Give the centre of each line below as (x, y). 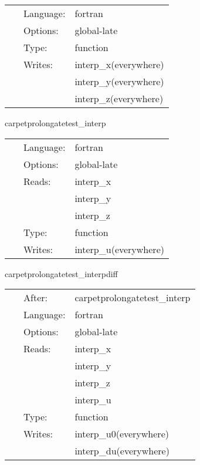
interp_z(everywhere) (119, 98)
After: (35, 298)
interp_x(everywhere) (119, 64)
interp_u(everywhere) (119, 249)
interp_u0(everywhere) (122, 434)
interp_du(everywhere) (122, 451)
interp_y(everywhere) (119, 81)
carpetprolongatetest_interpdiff (61, 273)
